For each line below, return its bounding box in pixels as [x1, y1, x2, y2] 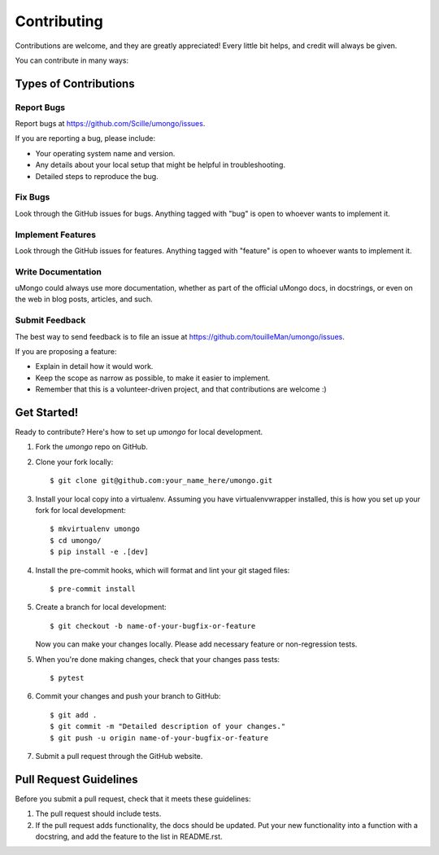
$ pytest [50, 673, 85, 682]
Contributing [15, 12, 103, 30]
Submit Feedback [15, 314, 86, 326]
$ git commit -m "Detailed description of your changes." [50, 721, 286, 731]
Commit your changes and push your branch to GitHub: [35, 691, 221, 701]
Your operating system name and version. [35, 148, 176, 158]
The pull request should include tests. [35, 809, 162, 818]
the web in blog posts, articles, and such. [15, 294, 154, 305]
